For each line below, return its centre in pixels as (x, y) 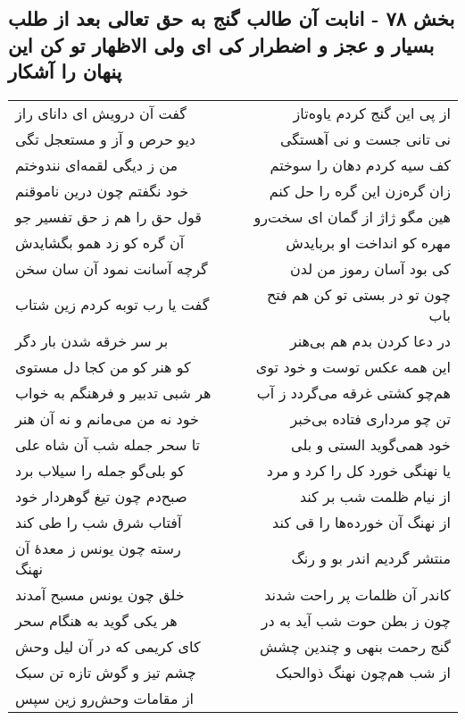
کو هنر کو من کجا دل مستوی (103, 366)
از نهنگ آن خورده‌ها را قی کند (361, 522)
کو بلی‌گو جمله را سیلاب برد (100, 470)
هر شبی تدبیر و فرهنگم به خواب (113, 392)
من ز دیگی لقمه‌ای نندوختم (97, 164)
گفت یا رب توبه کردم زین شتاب (112, 305)
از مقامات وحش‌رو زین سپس (104, 698)
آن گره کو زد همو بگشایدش (100, 242)
